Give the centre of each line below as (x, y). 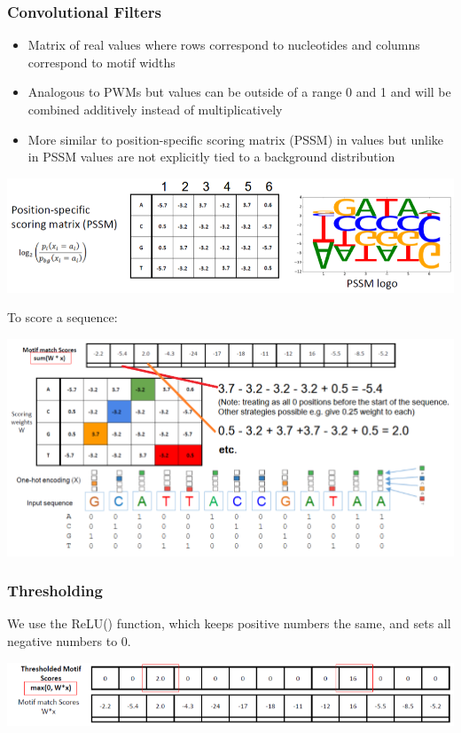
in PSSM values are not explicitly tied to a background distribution (211, 157)
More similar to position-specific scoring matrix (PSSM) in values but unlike (236, 139)
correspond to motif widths (102, 62)
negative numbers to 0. (69, 641)
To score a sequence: (63, 317)
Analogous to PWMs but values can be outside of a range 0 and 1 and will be (239, 92)
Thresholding (55, 591)
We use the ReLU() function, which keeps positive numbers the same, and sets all (229, 623)
